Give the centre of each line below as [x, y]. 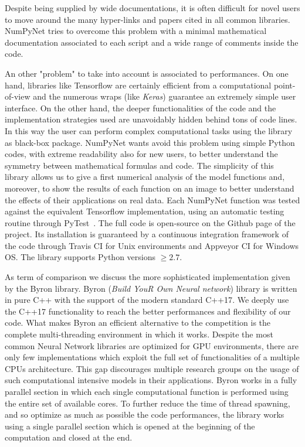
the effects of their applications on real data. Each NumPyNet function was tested [152, 199]
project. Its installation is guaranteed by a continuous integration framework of [147, 234]
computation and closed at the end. [69, 437]
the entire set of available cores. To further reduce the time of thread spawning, [148, 403]
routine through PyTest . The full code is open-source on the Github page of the [150, 222]
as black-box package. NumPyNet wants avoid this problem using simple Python [150, 142]
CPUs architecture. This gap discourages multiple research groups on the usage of [152, 368]
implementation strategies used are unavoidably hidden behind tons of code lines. [151, 119]
